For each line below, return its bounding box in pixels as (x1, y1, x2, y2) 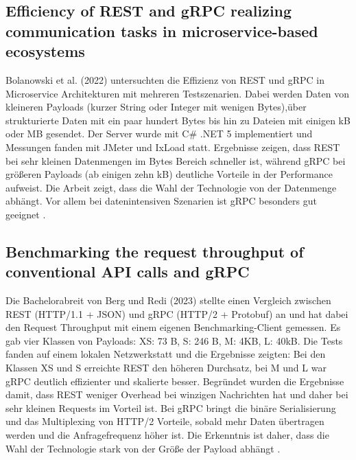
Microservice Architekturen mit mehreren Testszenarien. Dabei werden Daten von (5, 86, 350, 100)
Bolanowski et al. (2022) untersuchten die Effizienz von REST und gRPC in (5, 72, 324, 87)
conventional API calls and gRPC (5, 261, 250, 282)
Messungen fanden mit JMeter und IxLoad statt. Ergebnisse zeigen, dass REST (5, 139, 340, 154)
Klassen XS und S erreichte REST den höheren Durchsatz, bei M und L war (5, 360, 327, 375)
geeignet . (5, 207, 46, 221)
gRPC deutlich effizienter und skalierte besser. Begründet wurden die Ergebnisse (5, 373, 344, 388)
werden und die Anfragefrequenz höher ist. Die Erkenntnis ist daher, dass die (5, 428, 329, 442)
